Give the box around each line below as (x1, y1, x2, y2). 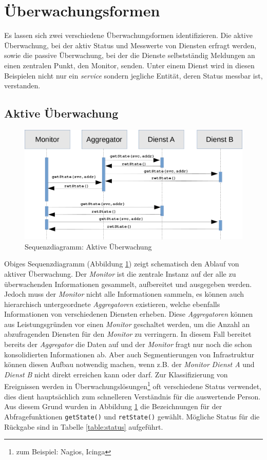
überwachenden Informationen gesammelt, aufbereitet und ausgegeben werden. (4, 278, 252, 289)
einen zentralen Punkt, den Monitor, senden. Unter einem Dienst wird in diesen (4, 60, 255, 70)
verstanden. (4, 80, 41, 91)
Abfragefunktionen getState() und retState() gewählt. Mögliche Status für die (4, 411, 260, 421)
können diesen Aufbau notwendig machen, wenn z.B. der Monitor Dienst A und (4, 359, 255, 370)
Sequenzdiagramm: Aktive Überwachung (25, 241, 152, 252)
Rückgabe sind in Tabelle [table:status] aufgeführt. (4, 421, 163, 432)
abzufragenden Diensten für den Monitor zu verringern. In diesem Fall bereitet (4, 329, 252, 339)
